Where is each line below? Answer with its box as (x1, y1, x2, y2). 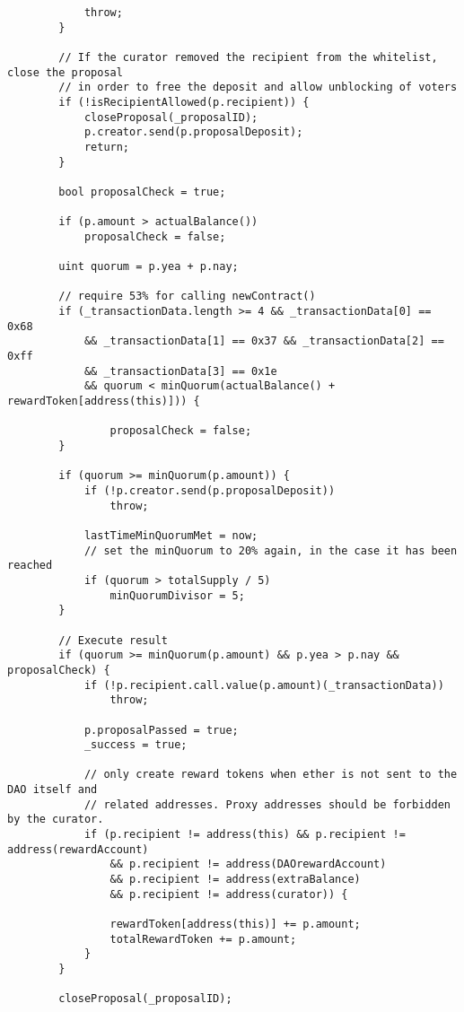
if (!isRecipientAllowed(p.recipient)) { (58, 95, 310, 109)
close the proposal (7, 65, 123, 79)
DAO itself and (7, 783, 98, 797)
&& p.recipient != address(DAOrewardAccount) (109, 858, 387, 871)
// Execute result (58, 633, 168, 647)
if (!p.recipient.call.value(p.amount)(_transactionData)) (83, 678, 444, 692)
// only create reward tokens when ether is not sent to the (83, 768, 458, 781)
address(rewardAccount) (7, 842, 149, 856)
